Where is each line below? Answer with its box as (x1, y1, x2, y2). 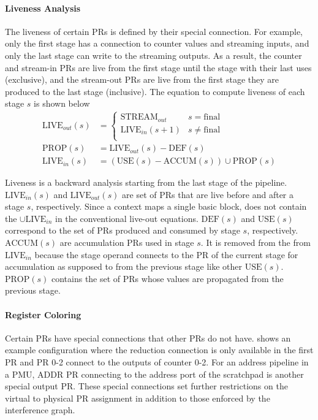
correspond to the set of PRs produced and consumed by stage (5, 224, 240, 237)
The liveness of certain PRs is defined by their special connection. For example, (5, 25, 303, 37)
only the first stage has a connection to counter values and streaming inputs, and (5, 37, 309, 50)
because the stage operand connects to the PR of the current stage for (34, 248, 298, 261)
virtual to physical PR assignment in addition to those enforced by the (5, 391, 270, 404)
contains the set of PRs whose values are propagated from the (51, 272, 284, 284)
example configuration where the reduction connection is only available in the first (5, 343, 314, 356)
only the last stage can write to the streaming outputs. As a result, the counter (5, 48, 302, 61)
